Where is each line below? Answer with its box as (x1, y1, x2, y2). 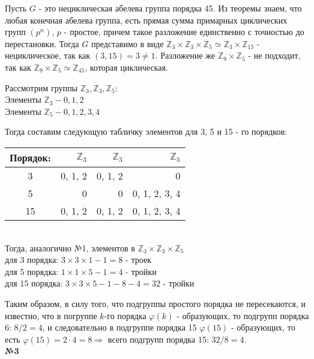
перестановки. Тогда (5, 37, 79, 50)
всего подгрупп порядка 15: (107, 332, 209, 345)
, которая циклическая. (85, 60, 168, 73)
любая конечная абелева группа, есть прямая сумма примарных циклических (5, 13, 287, 26)
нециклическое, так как (5, 49, 91, 62)
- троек (125, 253, 152, 266)
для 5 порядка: (5, 265, 59, 277)
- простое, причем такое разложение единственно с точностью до (64, 25, 304, 38)
